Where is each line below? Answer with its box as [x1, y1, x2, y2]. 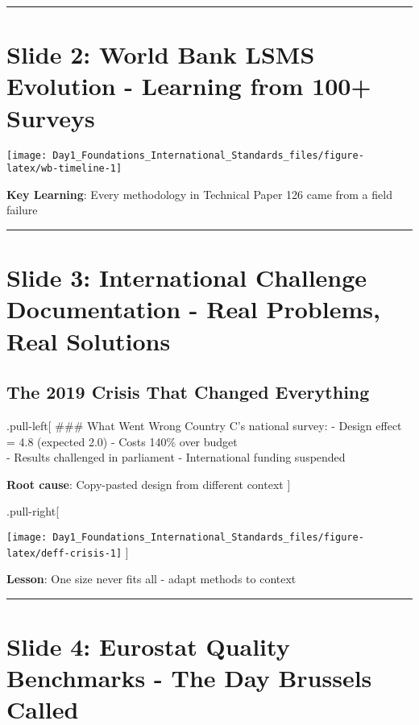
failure [6, 201, 38, 218]
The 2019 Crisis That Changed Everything [6, 379, 370, 404]
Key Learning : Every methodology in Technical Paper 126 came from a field [6, 185, 392, 202]
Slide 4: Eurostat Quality [6, 630, 290, 663]
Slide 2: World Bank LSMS [6, 38, 315, 71]
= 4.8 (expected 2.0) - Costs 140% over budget [6, 433, 238, 449]
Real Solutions [6, 324, 171, 357]
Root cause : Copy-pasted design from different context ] [6, 475, 291, 492]
